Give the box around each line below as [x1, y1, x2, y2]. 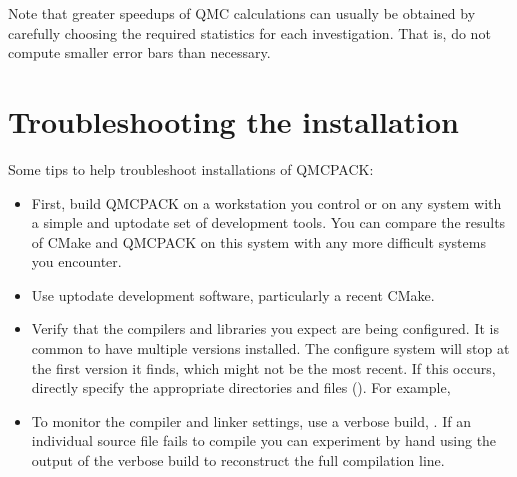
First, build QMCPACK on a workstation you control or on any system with [31, 192, 502, 213]
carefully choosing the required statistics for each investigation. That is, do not [8, 22, 491, 43]
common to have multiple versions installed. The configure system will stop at [31, 338, 510, 359]
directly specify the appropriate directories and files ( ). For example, [31, 377, 451, 398]
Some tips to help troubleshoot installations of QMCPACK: [8, 158, 374, 179]
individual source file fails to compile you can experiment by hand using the [31, 430, 497, 451]
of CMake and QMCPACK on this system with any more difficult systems [31, 231, 486, 252]
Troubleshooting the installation [8, 100, 459, 141]
